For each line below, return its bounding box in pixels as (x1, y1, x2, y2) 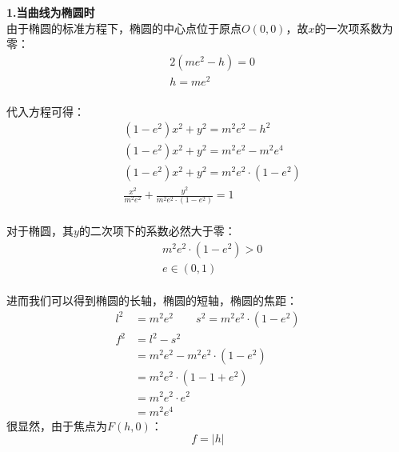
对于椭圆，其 (6, 222, 74, 238)
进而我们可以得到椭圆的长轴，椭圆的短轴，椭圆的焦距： (6, 292, 297, 309)
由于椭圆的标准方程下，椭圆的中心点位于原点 (6, 19, 241, 36)
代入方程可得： (6, 102, 85, 119)
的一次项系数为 (314, 19, 393, 36)
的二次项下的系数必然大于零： (78, 222, 236, 238)
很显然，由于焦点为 (6, 417, 107, 434)
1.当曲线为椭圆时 (6, 4, 95, 20)
